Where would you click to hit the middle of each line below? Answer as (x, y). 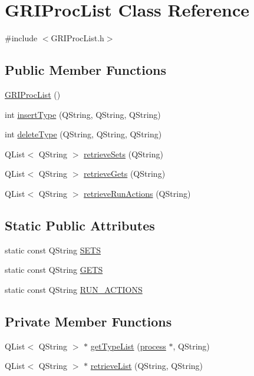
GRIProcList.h (77, 38)
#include (21, 38)
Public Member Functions (85, 70)
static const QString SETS (53, 250)
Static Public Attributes (80, 225)
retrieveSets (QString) (123, 154)
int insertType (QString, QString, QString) (83, 114)
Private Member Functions (88, 321)
